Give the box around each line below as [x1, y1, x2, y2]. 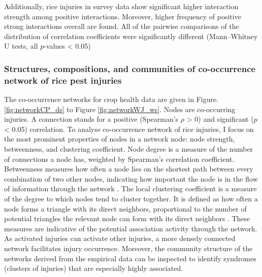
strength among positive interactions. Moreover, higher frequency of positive [4, 11, 241, 21]
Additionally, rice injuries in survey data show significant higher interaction [4, 1, 239, 11]
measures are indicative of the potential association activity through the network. [4, 223, 257, 233]
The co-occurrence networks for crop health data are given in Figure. [4, 94, 219, 105]
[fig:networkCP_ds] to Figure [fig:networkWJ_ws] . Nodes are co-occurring [4, 103, 236, 114]
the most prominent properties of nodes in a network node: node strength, [4, 133, 235, 144]
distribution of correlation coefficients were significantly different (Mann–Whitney [4, 30, 258, 41]
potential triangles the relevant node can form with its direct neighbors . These [4, 213, 250, 224]
